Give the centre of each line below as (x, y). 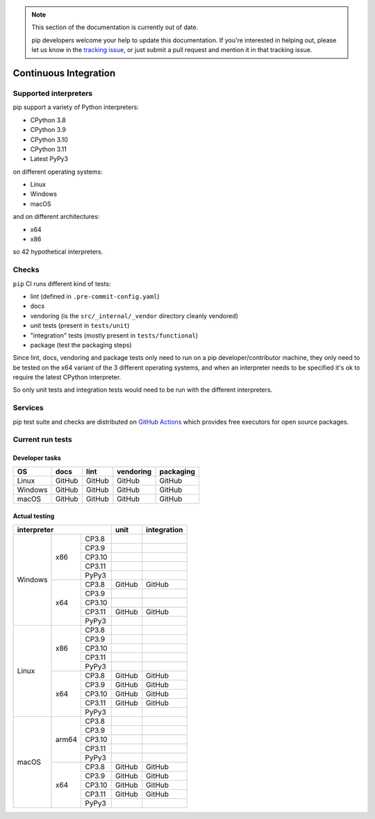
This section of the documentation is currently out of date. (115, 27)
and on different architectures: (56, 217)
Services (28, 408)
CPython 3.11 (49, 149)
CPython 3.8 (48, 120)
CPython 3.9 (48, 130)
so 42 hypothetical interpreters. (58, 252)
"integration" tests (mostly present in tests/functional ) (114, 335)
